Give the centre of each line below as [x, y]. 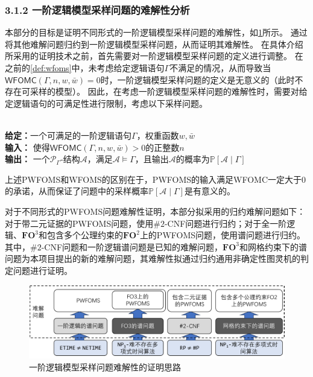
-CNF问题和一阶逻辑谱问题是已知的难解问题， [132, 246]
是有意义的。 [210, 191]
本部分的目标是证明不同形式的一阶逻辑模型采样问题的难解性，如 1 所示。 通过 [156, 32]
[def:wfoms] [51, 68]
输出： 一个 [27, 159]
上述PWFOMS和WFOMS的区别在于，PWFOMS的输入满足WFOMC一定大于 [153, 179]
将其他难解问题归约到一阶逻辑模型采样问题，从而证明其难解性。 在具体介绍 [154, 44]
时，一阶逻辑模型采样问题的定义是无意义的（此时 [198, 79]
